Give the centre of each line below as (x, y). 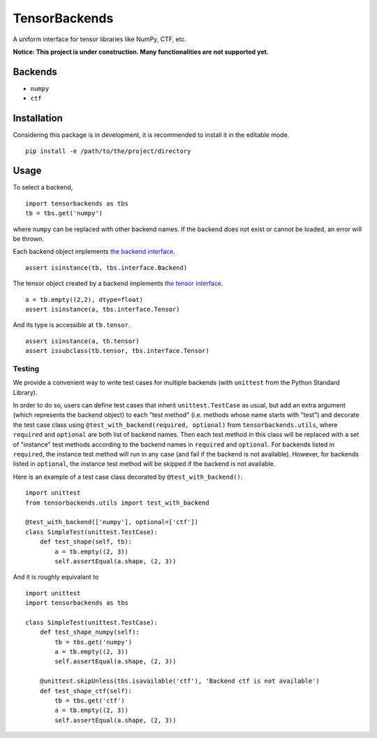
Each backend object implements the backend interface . (94, 252)
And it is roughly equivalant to (56, 577)
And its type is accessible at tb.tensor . (72, 325)
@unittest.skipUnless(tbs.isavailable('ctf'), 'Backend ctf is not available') (180, 681)
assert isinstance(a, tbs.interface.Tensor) (103, 309)
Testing (26, 368)
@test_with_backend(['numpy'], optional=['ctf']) (112, 522)
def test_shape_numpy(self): (89, 632)
